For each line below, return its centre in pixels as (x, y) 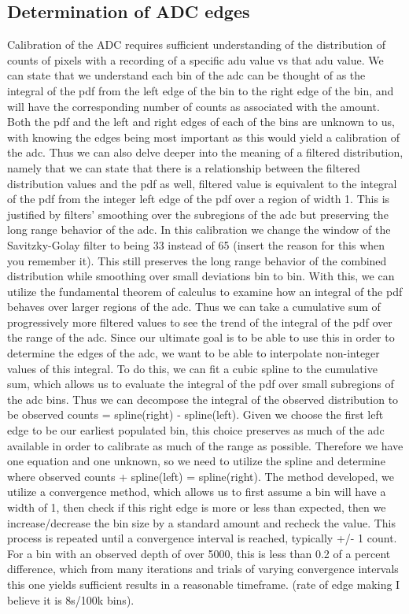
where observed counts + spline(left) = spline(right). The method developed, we (201, 476)
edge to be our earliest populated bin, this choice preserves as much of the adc (196, 430)
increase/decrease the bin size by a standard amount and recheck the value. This (201, 522)
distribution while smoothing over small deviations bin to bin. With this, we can (201, 276)
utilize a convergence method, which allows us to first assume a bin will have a (197, 492)
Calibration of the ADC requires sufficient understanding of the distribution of (197, 44)
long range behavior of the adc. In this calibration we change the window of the (199, 229)
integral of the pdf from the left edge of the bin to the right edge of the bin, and (201, 90)
